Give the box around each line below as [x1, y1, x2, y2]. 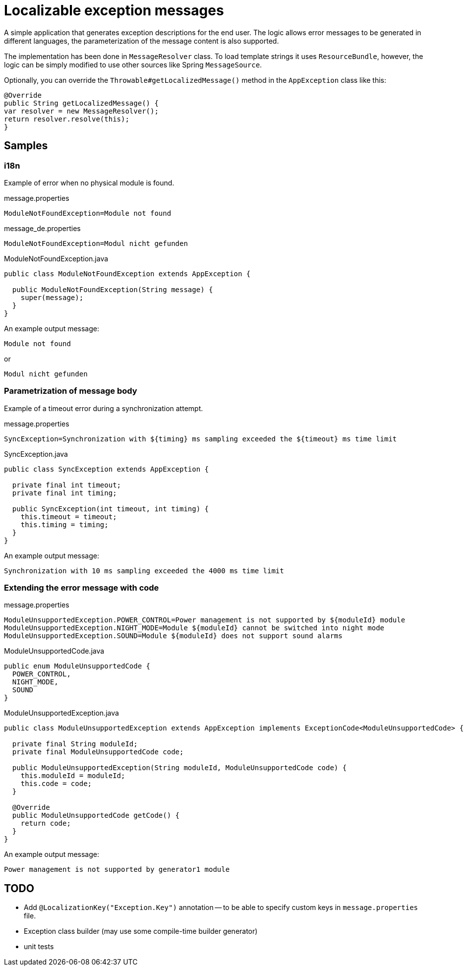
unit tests [24, 942, 54, 951]
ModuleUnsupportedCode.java [4, 647, 105, 656]
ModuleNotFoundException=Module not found [4, 209, 172, 217]
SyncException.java [4, 449, 68, 458]
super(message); [20, 293, 84, 302]
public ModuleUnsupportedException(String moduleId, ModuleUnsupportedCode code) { [12, 764, 347, 772]
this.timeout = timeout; [20, 512, 117, 521]
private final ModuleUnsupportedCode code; [12, 748, 184, 756]
